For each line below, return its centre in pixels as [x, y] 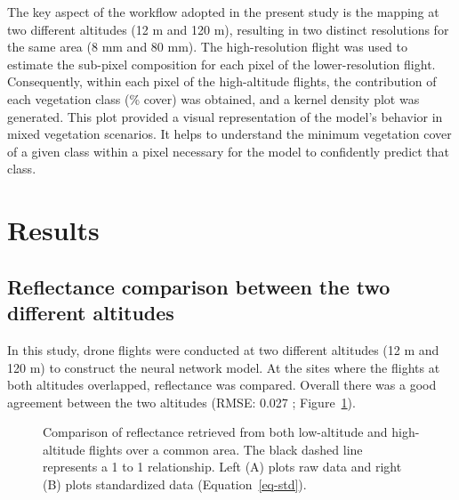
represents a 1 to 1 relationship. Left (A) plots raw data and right [222, 467]
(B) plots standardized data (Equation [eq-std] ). [175, 484]
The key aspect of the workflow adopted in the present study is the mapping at [223, 12]
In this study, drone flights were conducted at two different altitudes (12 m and [223, 349]
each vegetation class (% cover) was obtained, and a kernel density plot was [213, 98]
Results [53, 230]
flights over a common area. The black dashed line [226, 449]
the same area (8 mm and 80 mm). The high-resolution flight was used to [207, 47]
